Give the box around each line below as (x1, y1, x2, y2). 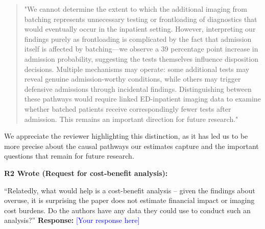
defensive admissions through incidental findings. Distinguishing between (24, 83, 252, 94)
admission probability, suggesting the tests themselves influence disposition (24, 53, 258, 64)
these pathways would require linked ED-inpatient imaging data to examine (24, 93, 261, 104)
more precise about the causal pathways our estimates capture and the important (4, 140, 259, 151)
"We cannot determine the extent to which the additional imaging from (24, 4, 248, 14)
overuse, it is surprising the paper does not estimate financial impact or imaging (4, 195, 255, 206)
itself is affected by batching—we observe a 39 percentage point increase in (24, 43, 258, 54)
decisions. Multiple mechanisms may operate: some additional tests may (24, 63, 250, 74)
